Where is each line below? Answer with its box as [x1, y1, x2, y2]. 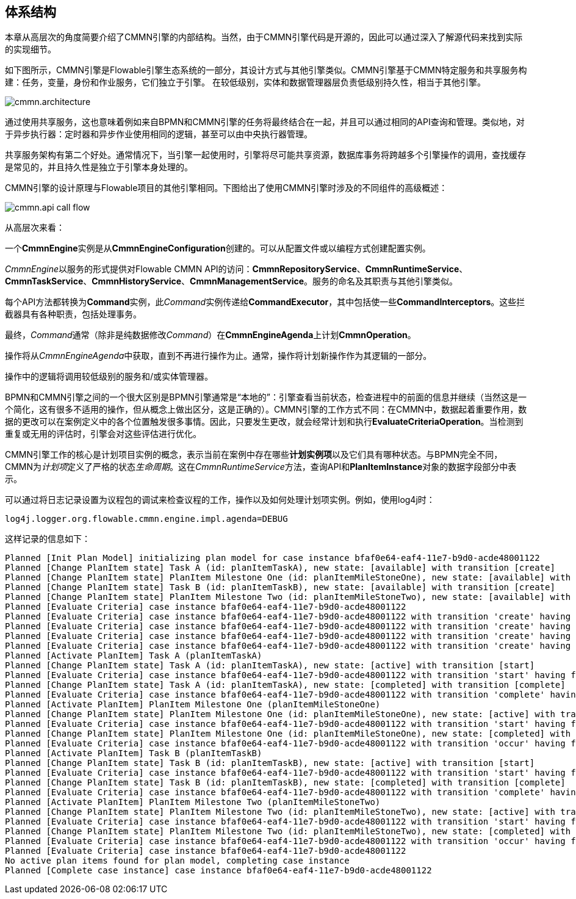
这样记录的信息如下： [5, 533, 90, 544]
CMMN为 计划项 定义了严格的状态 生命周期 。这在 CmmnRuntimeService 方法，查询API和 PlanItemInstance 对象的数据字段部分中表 [5, 461, 517, 472]
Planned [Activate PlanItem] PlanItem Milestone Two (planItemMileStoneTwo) [5, 797, 381, 807]
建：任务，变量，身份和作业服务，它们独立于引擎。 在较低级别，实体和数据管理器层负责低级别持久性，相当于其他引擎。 [5, 77, 486, 88]
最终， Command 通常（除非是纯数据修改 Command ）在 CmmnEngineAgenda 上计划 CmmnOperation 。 [5, 330, 416, 341]
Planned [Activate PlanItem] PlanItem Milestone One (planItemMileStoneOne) [5, 699, 381, 710]
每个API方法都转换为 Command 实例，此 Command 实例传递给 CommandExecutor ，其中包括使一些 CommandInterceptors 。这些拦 [5, 297, 525, 308]
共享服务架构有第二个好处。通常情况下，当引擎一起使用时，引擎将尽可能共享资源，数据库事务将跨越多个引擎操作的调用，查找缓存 [5, 150, 526, 161]
